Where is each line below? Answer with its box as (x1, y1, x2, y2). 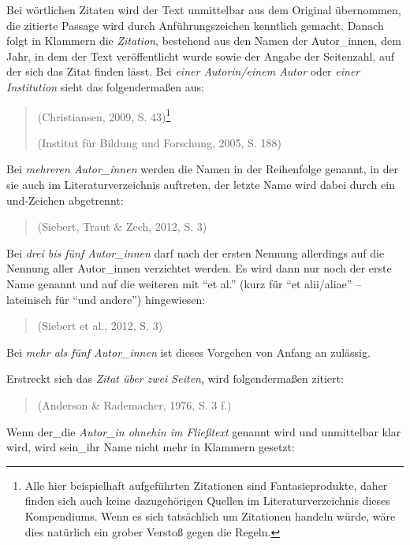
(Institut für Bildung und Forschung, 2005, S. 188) (37, 134, 281, 150)
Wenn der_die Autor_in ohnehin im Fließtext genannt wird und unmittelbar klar (6, 423, 401, 439)
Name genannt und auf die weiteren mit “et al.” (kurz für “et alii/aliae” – (6, 275, 362, 291)
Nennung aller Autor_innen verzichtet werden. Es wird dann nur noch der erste (6, 260, 392, 276)
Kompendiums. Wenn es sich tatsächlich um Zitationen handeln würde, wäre (24, 507, 396, 524)
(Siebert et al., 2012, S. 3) (37, 317, 163, 334)
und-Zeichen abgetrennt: (6, 191, 124, 208)
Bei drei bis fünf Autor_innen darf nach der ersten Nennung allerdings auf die (6, 244, 385, 261)
